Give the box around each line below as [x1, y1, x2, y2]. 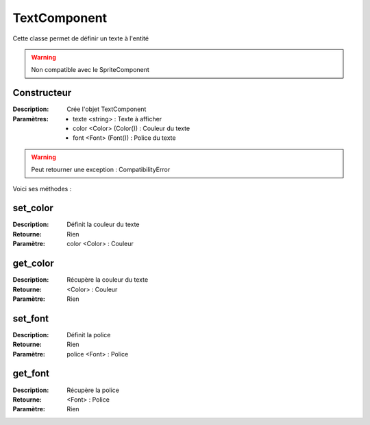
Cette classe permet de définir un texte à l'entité [12, 34, 149, 42]
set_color [12, 202, 54, 214]
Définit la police [66, 330, 111, 339]
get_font [12, 367, 50, 380]
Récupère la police [66, 386, 120, 394]
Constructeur [12, 87, 72, 99]
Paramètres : [12, 114, 49, 123]
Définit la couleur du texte [66, 220, 140, 229]
